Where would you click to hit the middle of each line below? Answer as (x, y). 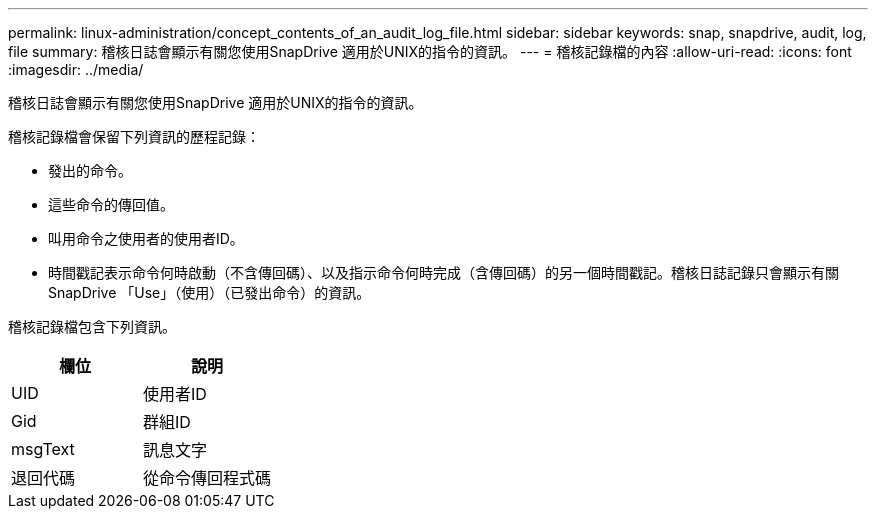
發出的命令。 (90, 170)
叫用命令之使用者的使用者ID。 (146, 238)
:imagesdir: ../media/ (76, 69)
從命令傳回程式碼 (207, 478)
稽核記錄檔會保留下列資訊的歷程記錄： (134, 136)
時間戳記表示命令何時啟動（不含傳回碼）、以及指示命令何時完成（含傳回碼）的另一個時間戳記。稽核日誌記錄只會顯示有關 (443, 272)
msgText (43, 449)
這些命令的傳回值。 (111, 204)
